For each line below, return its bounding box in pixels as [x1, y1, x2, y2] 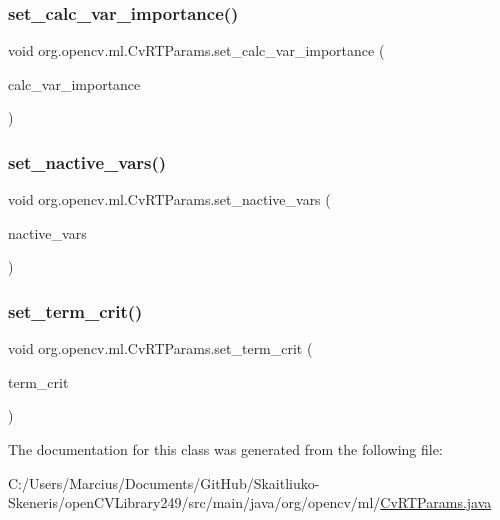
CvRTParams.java [380, 492, 492, 513]
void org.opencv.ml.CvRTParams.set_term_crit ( [8, 338, 313, 359]
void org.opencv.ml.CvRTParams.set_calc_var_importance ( [8, 40, 385, 61]
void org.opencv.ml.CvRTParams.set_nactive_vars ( [8, 189, 331, 210]
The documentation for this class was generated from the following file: [8, 439, 443, 459]
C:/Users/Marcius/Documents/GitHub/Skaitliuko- [8, 472, 320, 493]
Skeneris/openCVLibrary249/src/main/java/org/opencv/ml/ [8, 492, 381, 513]
